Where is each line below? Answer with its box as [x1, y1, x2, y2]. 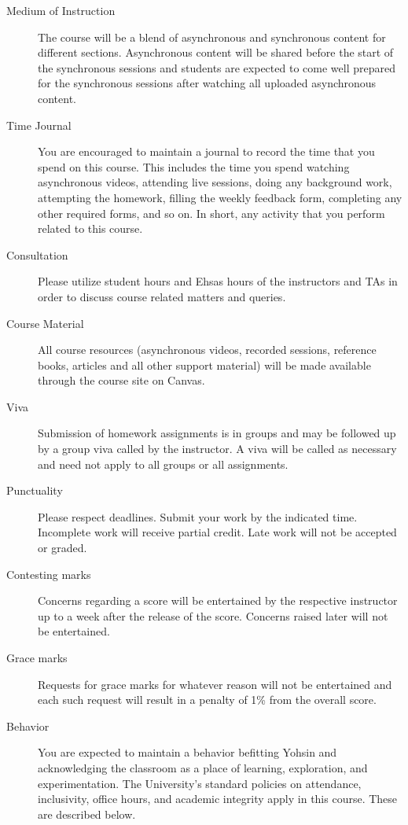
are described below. [38, 805, 136, 822]
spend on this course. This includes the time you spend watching [38, 158, 350, 175]
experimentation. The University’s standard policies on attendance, [38, 775, 362, 791]
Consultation [6, 246, 68, 263]
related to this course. [38, 220, 143, 237]
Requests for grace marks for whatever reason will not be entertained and [38, 676, 392, 692]
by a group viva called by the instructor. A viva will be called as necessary [38, 440, 397, 457]
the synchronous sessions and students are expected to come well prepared [38, 59, 395, 76]
